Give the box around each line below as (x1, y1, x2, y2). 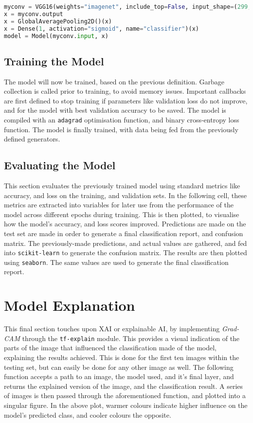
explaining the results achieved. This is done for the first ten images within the (4, 352, 239, 363)
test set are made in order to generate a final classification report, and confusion (4, 228, 243, 238)
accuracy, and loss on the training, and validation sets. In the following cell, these (4, 190, 247, 200)
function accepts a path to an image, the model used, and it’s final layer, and (4, 371, 234, 382)
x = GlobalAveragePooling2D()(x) (4, 18, 112, 25)
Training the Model (4, 53, 104, 68)
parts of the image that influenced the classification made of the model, (4, 342, 217, 353)
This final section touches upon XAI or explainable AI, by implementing (4, 323, 220, 334)
